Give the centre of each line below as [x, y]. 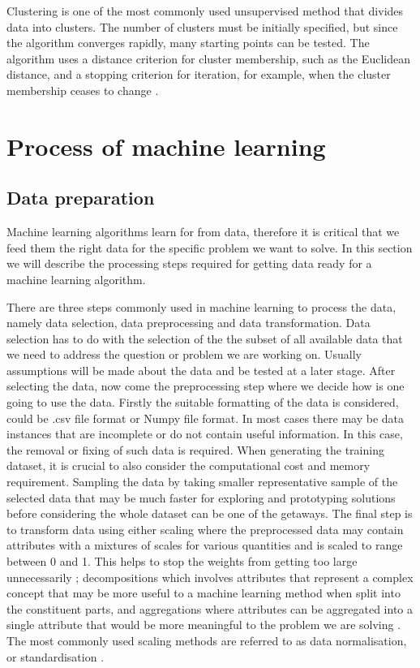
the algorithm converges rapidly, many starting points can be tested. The [188, 43]
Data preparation [81, 198]
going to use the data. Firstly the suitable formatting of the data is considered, [203, 402]
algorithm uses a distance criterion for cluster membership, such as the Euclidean [208, 58]
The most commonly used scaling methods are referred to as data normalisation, [207, 640]
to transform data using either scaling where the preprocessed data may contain [205, 529]
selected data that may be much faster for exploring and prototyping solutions [201, 497]
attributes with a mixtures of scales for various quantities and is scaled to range [205, 545]
